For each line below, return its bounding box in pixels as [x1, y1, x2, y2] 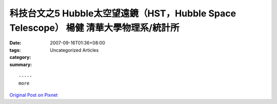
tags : [9, 47, 21, 53]
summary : [9, 61, 32, 68]
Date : [9, 40, 22, 46]
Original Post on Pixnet [9, 92, 58, 98]
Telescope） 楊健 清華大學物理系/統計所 [9, 22, 180, 33]
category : [9, 54, 31, 60]
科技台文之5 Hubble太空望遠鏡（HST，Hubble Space [9, 8, 236, 19]
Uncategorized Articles [50, 47, 99, 53]
